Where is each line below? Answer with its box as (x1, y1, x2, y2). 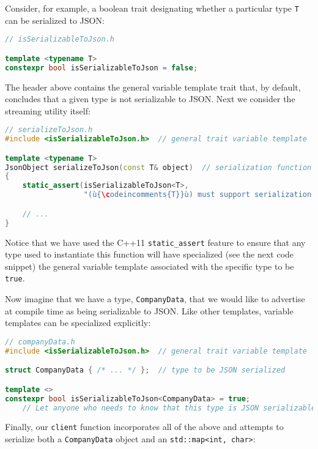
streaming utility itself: (5, 104, 91, 117)
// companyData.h (5, 337, 75, 346)
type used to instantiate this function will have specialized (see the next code (5, 248, 294, 261)
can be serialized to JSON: (5, 13, 105, 26)
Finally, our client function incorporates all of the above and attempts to (5, 420, 284, 433)
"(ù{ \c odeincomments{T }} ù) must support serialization (83, 190, 312, 199)
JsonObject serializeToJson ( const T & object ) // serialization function (5, 163, 312, 172)
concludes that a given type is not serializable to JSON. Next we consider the (5, 92, 295, 105)
